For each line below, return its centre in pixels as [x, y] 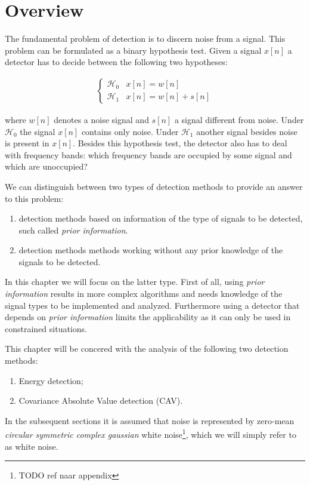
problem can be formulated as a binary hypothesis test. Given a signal [133, 50]
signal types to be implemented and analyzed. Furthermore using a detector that [152, 305]
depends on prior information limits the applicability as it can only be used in [148, 317]
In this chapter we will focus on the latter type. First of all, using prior [135, 282]
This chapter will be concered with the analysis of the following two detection [147, 349]
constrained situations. [46, 328]
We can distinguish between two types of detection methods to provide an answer [154, 186]
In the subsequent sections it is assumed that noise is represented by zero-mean [150, 420]
